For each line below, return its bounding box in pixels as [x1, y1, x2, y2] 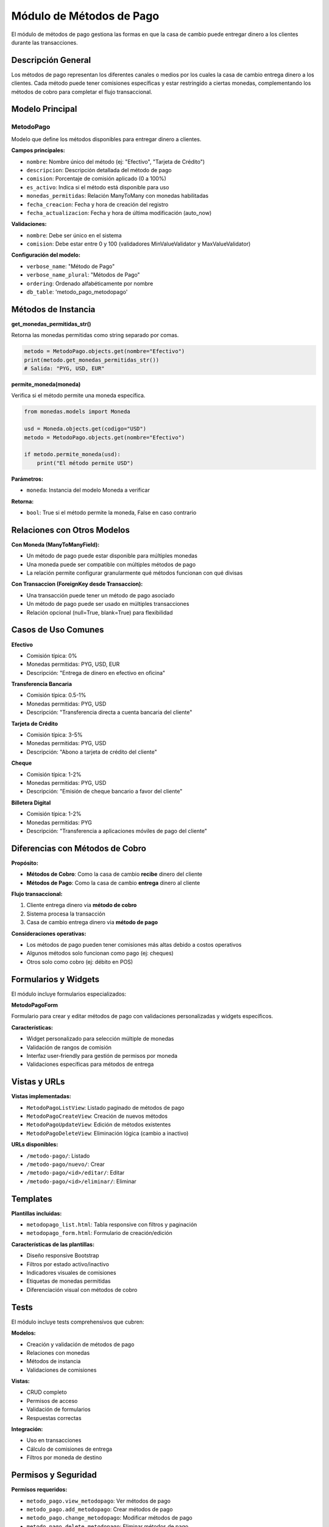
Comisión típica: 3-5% [26, 731, 83, 738]
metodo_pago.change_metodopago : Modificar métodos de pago [26, 1514, 193, 1522]
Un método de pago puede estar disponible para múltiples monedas [26, 552, 198, 559]
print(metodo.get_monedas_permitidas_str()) [24, 356, 160, 363]
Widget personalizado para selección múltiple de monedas [26, 1035, 174, 1043]
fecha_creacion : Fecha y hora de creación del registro [26, 200, 169, 208]
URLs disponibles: [11, 1141, 58, 1148]
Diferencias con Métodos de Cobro [11, 843, 146, 853]
